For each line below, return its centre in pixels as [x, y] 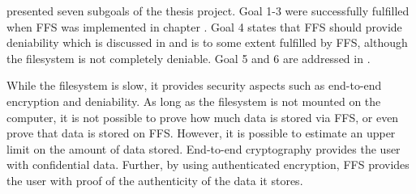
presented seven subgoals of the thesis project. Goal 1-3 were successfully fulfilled [208, 11]
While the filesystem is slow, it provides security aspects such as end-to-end [194, 85]
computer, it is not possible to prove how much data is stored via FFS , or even [203, 117]
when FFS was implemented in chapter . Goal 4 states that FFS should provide [204, 26]
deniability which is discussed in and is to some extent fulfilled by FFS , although [207, 42]
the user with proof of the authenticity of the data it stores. [155, 180]
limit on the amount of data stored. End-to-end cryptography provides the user [204, 148]
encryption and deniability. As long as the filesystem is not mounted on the [194, 101]
